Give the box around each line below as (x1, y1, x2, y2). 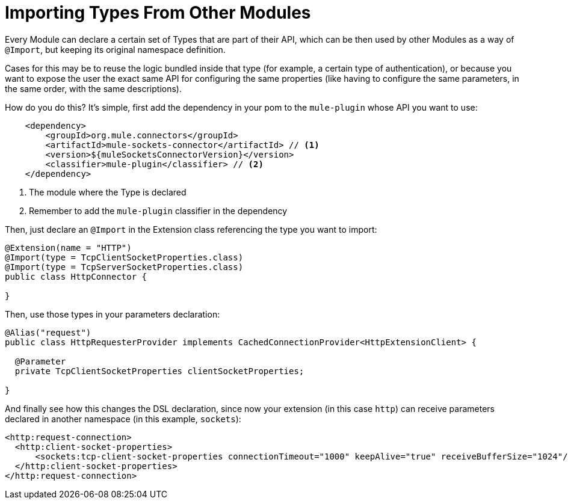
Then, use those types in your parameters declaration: (5, 309, 220, 319)
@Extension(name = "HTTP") (5, 242, 132, 253)
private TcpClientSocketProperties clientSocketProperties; (14, 366, 304, 376)
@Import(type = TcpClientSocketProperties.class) (5, 252, 244, 262)
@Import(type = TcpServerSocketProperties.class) (5, 262, 244, 272)
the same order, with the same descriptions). (5, 83, 182, 94)
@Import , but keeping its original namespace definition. (5, 44, 226, 55)
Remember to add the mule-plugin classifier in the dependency (29, 205, 288, 216)
